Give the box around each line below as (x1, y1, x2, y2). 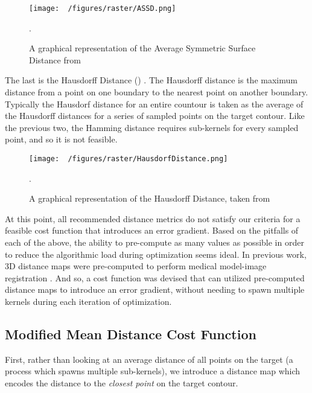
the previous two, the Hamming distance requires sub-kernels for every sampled (5, 121, 299, 133)
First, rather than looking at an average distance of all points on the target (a (5, 353, 293, 365)
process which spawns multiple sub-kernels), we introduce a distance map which (5, 365, 301, 377)
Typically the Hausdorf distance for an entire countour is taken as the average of (5, 97, 304, 110)
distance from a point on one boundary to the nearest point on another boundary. (5, 86, 308, 98)
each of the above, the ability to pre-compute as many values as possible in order (5, 236, 304, 249)
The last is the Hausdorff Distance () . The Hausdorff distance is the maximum (5, 74, 298, 86)
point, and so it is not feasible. (5, 133, 118, 145)
